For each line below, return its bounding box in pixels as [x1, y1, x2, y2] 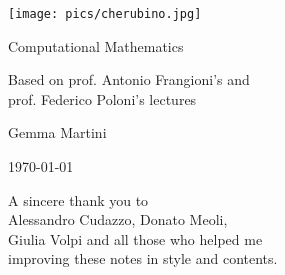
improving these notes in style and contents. [8, 248, 278, 269]
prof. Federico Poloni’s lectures [8, 88, 197, 109]
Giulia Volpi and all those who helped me [8, 228, 263, 249]
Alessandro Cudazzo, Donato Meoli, [8, 209, 228, 230]
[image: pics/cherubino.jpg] [8, 7, 202, 21]
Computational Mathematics [8, 35, 184, 56]
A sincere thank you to [8, 189, 149, 210]
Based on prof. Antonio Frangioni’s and [8, 69, 250, 90]
